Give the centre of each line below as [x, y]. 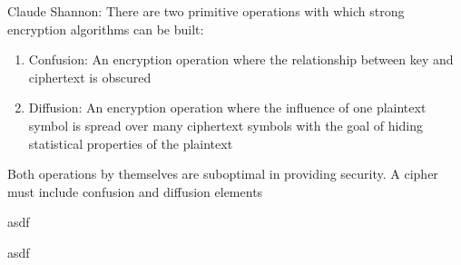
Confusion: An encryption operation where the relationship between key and [241, 59]
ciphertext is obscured [90, 77]
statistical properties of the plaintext [131, 143]
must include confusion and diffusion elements [135, 191]
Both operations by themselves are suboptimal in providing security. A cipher [223, 174]
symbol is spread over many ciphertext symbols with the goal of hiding [226, 125]
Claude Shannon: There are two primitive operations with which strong [206, 11]
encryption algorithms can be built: [106, 29]
